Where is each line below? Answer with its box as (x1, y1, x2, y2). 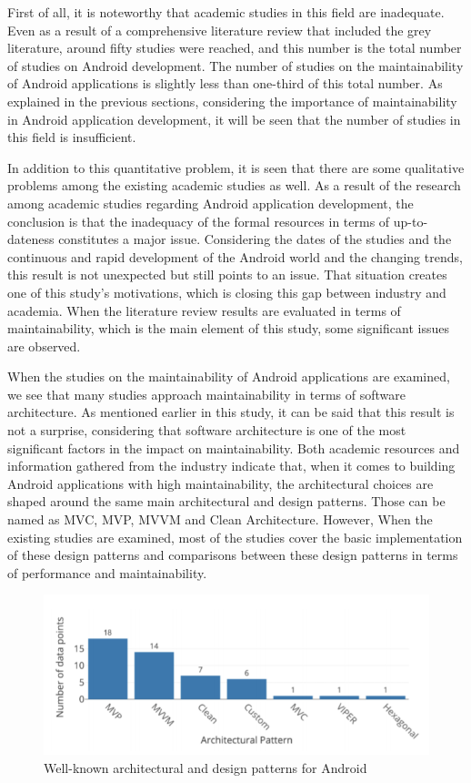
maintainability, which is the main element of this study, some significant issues (7, 319, 449, 338)
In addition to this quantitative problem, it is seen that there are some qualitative (7, 158, 465, 177)
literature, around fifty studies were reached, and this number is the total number (7, 38, 462, 57)
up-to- (393, 211, 428, 230)
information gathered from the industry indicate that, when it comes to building (7, 456, 456, 475)
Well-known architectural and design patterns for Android (44, 758, 367, 777)
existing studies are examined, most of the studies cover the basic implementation (7, 527, 463, 546)
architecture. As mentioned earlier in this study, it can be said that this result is (7, 402, 455, 422)
